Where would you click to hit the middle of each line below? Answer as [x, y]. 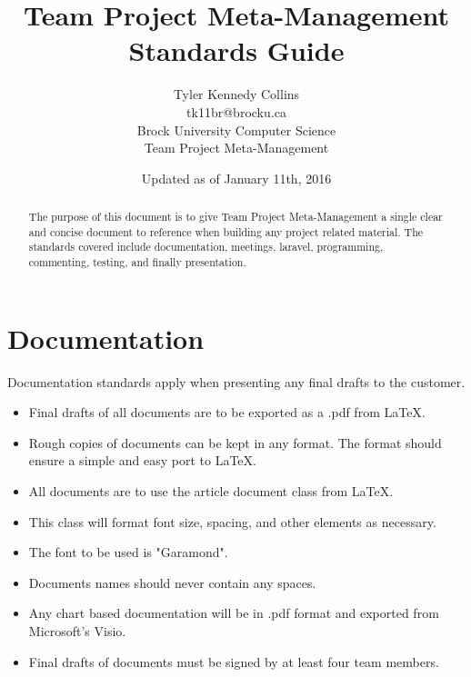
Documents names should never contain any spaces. [172, 582]
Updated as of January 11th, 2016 [236, 178]
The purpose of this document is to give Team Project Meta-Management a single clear [235, 217]
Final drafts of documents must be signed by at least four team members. [234, 661]
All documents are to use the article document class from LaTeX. [211, 491]
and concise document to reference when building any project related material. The [226, 231]
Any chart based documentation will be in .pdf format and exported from [234, 613]
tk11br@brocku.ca [236, 111]
